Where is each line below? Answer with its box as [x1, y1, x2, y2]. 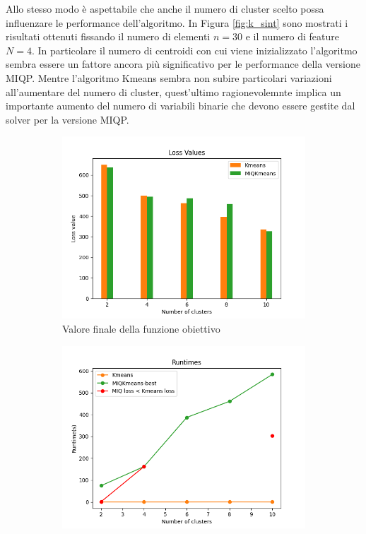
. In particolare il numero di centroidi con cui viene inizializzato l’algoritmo [31, 42, 358, 57]
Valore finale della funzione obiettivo [62, 321, 220, 336]
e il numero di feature [245, 29, 339, 44]
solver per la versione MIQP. [6, 112, 129, 126]
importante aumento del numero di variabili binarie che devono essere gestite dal [6, 98, 355, 113]
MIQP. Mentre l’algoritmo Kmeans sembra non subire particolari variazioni [6, 70, 332, 85]
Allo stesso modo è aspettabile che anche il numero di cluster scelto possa [6, 1, 324, 16]
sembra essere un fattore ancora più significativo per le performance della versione [6, 57, 360, 71]
